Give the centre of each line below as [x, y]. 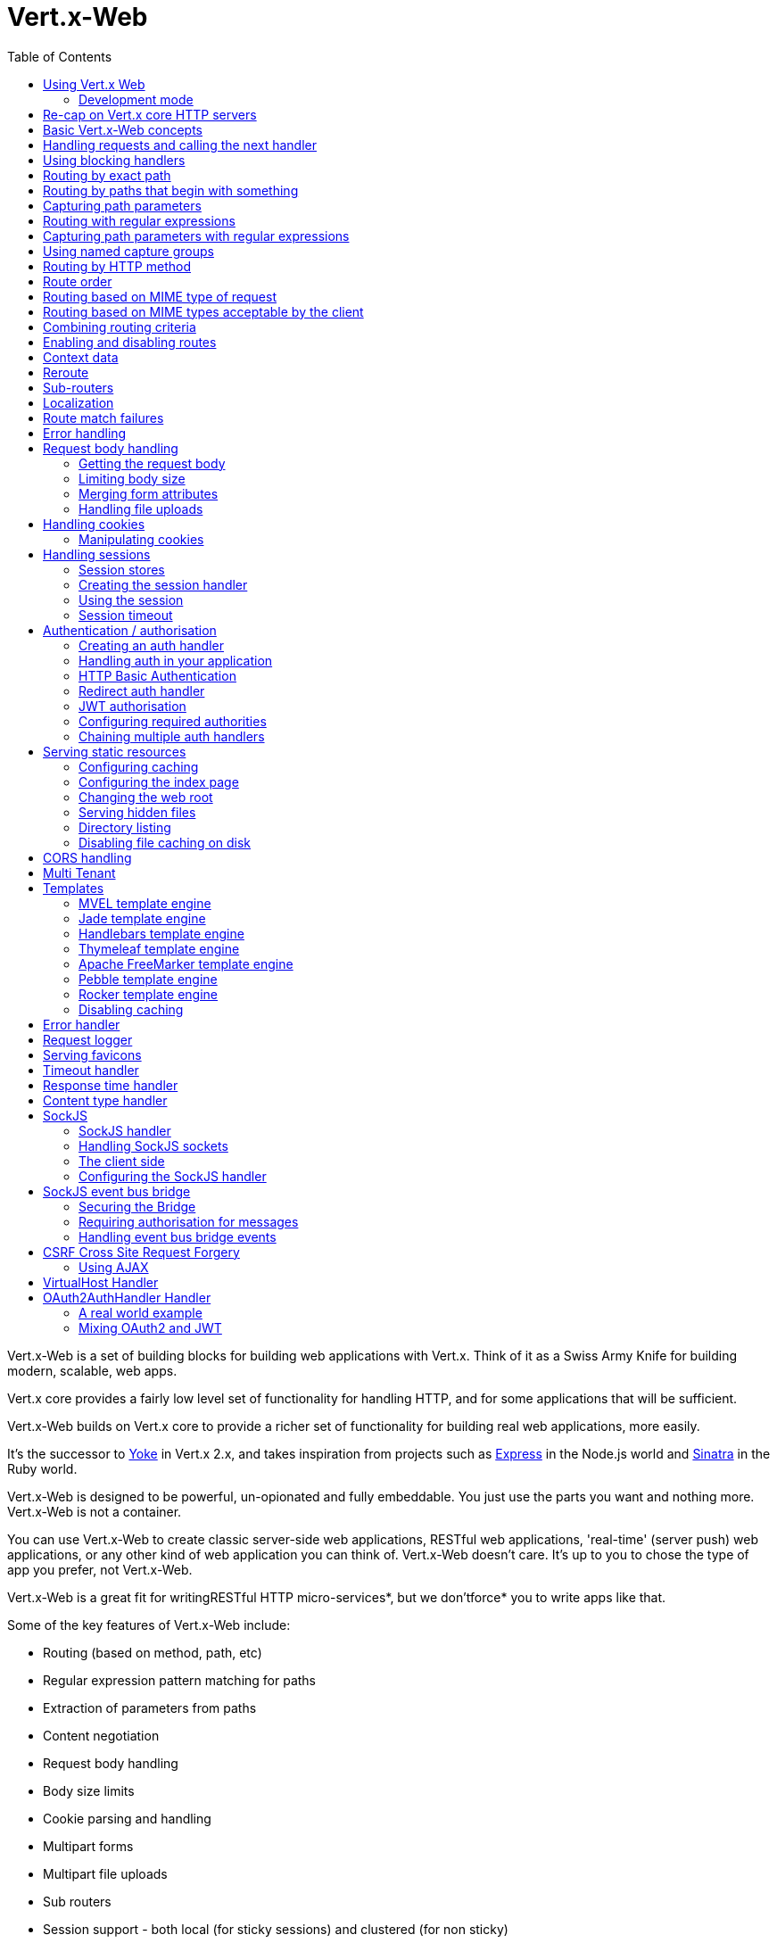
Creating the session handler [163, 584]
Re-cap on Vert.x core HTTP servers [150, 114]
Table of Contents [60, 56]
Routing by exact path [107, 175]
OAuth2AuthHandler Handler [127, 1297]
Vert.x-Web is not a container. [95, 1511]
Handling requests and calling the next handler [180, 145]
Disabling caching [131, 1009]
